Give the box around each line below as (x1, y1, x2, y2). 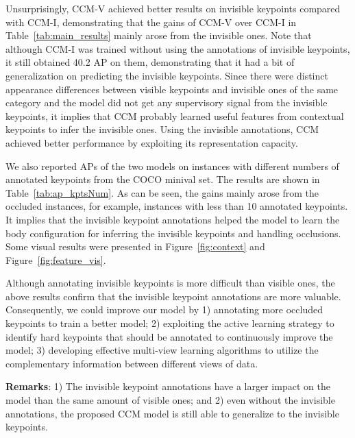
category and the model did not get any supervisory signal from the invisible (5, 95, 328, 110)
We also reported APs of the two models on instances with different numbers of (5, 158, 339, 173)
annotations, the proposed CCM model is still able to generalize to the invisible (5, 406, 339, 420)
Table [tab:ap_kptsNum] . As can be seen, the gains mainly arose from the (5, 185, 319, 199)
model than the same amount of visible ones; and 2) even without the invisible (5, 393, 335, 407)
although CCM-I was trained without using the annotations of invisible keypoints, (5, 41, 350, 56)
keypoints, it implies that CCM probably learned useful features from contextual (5, 108, 344, 123)
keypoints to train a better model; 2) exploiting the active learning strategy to (5, 316, 334, 330)
